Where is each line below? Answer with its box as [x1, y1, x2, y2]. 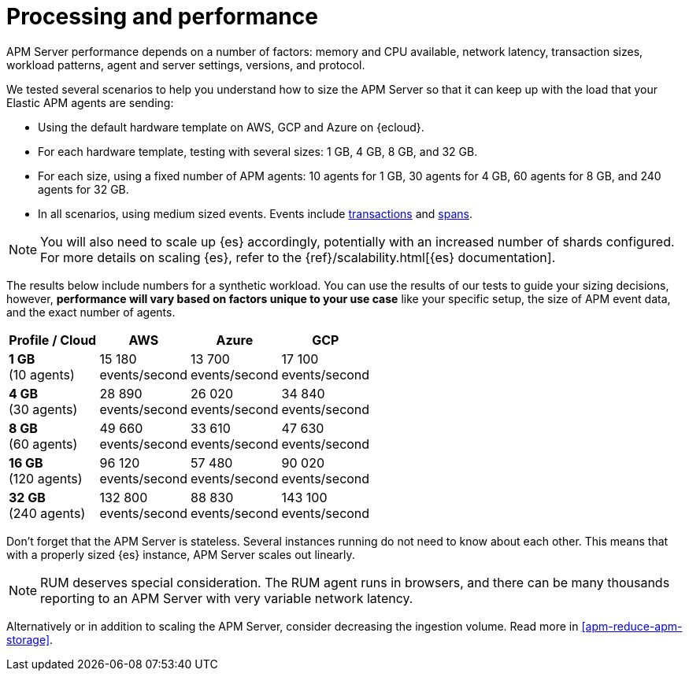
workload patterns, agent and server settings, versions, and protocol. [6, 57, 365, 72]
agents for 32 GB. [38, 182, 129, 196]
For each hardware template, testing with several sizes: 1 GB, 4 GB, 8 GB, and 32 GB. [38, 144, 478, 158]
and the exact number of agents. [6, 305, 176, 319]
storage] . [6, 632, 54, 646]
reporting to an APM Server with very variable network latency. [40, 590, 413, 606]
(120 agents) [9, 470, 83, 486]
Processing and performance [6, 3, 318, 30]
